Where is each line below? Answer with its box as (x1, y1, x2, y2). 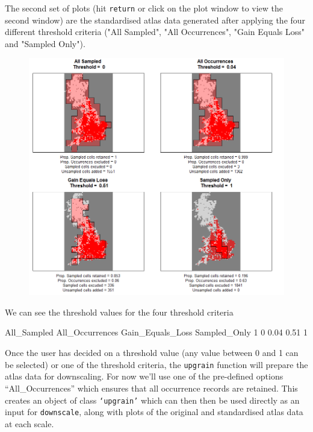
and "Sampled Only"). (5, 37, 85, 49)
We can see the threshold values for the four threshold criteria (5, 305, 234, 318)
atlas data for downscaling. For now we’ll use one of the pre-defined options (5, 370, 284, 383)
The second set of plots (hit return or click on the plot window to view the (5, 2, 284, 14)
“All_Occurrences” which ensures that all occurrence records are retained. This (5, 381, 298, 394)
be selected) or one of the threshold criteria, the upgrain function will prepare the (5, 358, 308, 370)
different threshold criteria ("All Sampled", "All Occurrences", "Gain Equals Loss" (5, 25, 305, 38)
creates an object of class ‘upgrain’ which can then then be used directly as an (5, 393, 300, 406)
